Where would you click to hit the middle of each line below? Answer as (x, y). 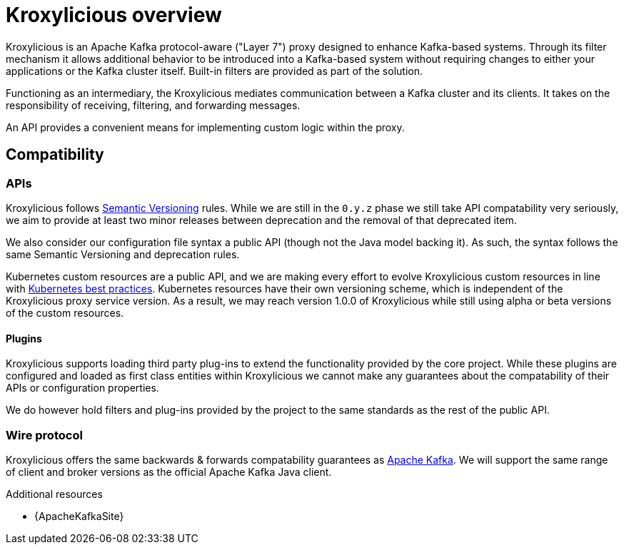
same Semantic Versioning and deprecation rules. (123, 254)
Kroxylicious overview (114, 15)
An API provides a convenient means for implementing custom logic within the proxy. (205, 127)
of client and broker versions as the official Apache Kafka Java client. (169, 472)
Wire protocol (44, 435)
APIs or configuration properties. (82, 388)
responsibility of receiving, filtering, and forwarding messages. (153, 105)
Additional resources (54, 494)
